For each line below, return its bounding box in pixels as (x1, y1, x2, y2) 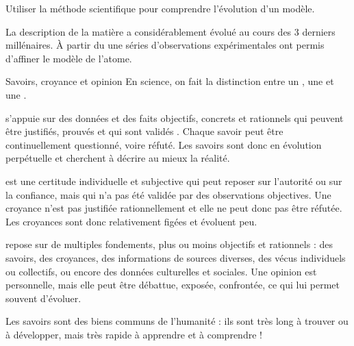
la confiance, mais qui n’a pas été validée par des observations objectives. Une (5, 187, 331, 201)
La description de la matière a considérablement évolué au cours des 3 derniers (5, 24, 336, 38)
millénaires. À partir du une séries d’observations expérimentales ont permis (5, 38, 325, 52)
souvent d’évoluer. (5, 291, 81, 305)
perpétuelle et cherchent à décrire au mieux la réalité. (5, 151, 230, 165)
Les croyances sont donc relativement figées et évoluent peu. (5, 214, 257, 228)
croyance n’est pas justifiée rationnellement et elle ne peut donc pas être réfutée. (5, 201, 342, 215)
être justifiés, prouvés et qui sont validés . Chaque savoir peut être (5, 124, 283, 138)
